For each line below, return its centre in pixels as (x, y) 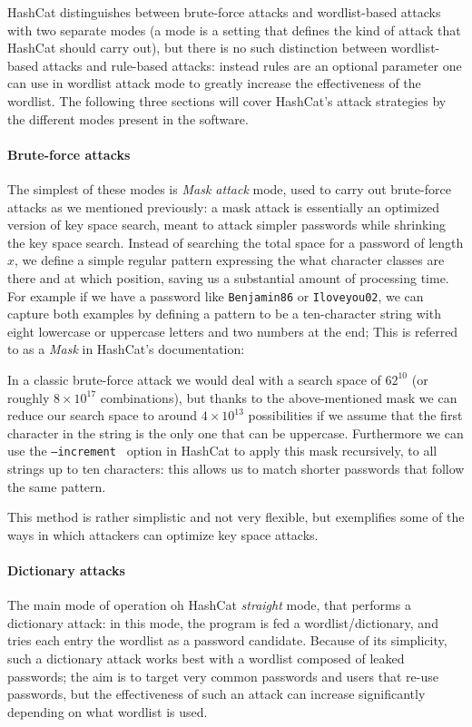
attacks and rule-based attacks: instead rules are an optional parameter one (252, 65)
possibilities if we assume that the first (355, 415)
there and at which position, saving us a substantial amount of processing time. (228, 277)
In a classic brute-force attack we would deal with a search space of (194, 379)
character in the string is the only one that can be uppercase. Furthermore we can (236, 432)
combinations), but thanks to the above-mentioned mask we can (279, 397)
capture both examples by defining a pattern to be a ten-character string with (224, 314)
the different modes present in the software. (128, 118)
